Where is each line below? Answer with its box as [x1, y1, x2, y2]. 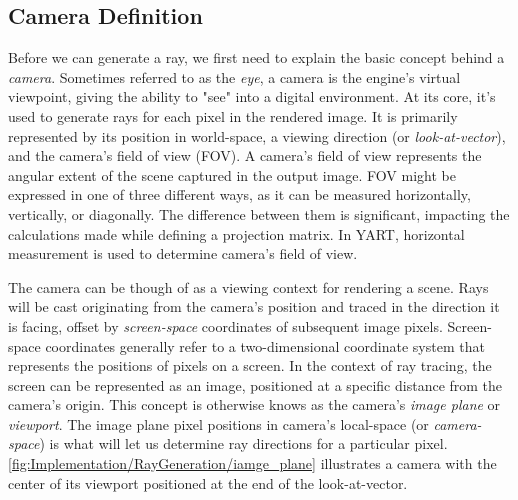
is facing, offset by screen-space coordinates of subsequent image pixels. [8, 315, 443, 336]
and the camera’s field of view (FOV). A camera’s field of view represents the [8, 145, 482, 166]
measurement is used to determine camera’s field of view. [8, 243, 358, 264]
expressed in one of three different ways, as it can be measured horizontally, [8, 184, 471, 205]
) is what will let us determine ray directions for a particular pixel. [39, 433, 448, 454]
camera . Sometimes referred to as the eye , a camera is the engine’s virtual [8, 66, 461, 87]
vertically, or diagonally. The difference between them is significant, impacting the [8, 203, 510, 224]
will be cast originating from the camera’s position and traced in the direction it [8, 296, 500, 317]
